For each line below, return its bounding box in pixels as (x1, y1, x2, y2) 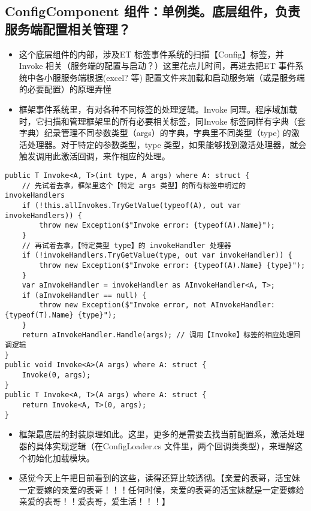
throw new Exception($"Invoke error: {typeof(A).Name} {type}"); (39, 261, 306, 270)
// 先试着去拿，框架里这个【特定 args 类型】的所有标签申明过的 (22, 181, 246, 190)
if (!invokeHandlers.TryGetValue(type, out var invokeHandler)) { (22, 251, 292, 260)
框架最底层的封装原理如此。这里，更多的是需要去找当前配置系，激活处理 (19, 428, 304, 440)
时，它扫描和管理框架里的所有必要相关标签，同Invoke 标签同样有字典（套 (19, 114, 306, 127)
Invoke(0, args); (22, 371, 91, 380)
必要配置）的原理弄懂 (27, 83, 111, 95)
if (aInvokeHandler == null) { (22, 291, 147, 300)
